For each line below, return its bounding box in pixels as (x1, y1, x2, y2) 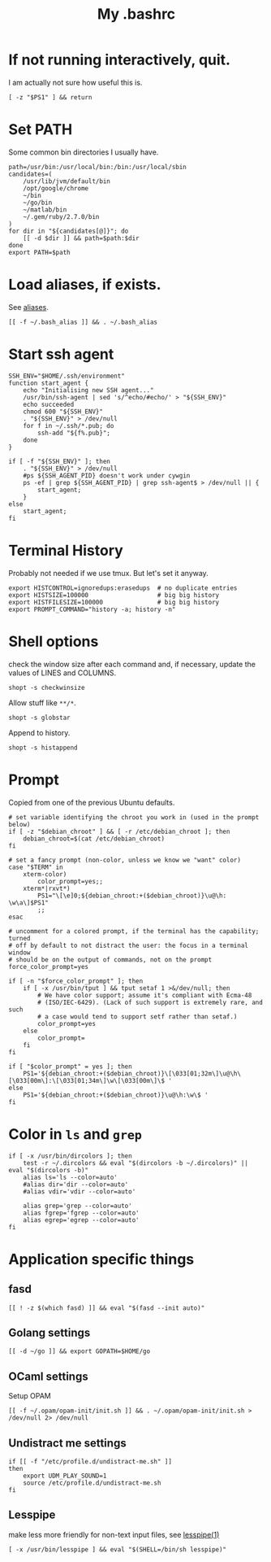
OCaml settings (8, 1369, 88, 1383)
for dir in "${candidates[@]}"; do (8, 227, 129, 235)
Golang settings (8, 1325, 91, 1339)
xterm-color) (23, 870, 67, 879)
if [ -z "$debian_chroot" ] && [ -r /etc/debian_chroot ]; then (8, 827, 230, 836)
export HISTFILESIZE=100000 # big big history (8, 598, 220, 606)
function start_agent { (8, 379, 89, 387)
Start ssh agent (8, 345, 114, 363)
